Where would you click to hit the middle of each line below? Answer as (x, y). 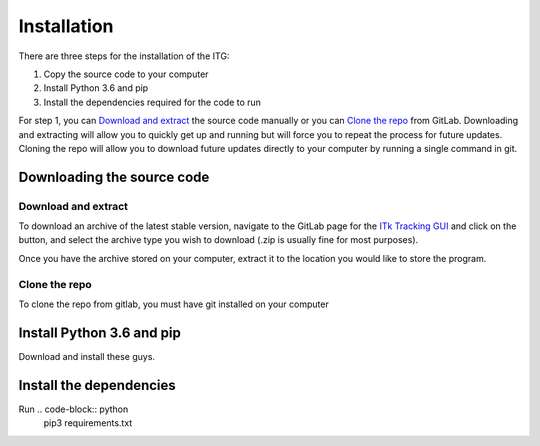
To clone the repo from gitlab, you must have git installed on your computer (173, 304)
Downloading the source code (114, 176)
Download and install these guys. (86, 356)
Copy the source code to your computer (126, 74)
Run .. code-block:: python (73, 409)
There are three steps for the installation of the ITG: (124, 56)
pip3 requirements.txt (88, 423)
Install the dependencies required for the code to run (152, 102)
